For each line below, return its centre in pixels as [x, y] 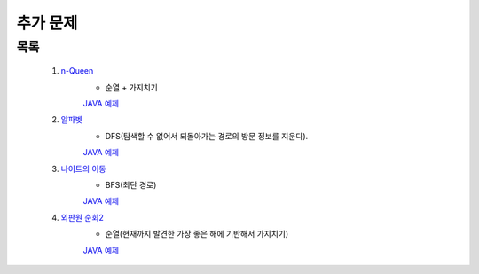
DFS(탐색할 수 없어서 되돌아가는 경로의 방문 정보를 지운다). [207, 136]
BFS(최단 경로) [131, 184]
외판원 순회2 [82, 217]
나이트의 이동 [83, 168]
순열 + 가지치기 [132, 87]
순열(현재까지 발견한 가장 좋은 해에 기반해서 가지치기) [197, 234]
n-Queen [77, 71]
